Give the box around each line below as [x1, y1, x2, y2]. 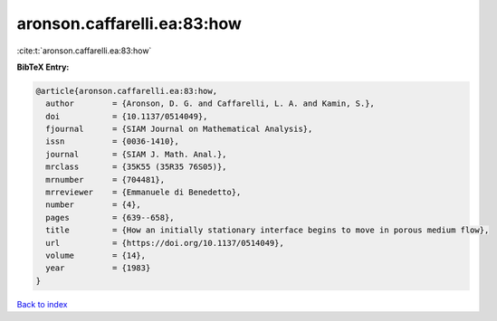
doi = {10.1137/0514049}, [45, 111, 208, 121]
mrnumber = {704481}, [45, 175, 166, 184]
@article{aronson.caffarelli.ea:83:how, [35, 86, 217, 96]
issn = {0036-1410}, [45, 137, 180, 146]
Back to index [16, 298, 68, 309]
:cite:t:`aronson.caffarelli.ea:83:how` [16, 45, 152, 56]
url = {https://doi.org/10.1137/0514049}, [45, 238, 284, 248]
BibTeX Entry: [16, 61, 70, 72]
